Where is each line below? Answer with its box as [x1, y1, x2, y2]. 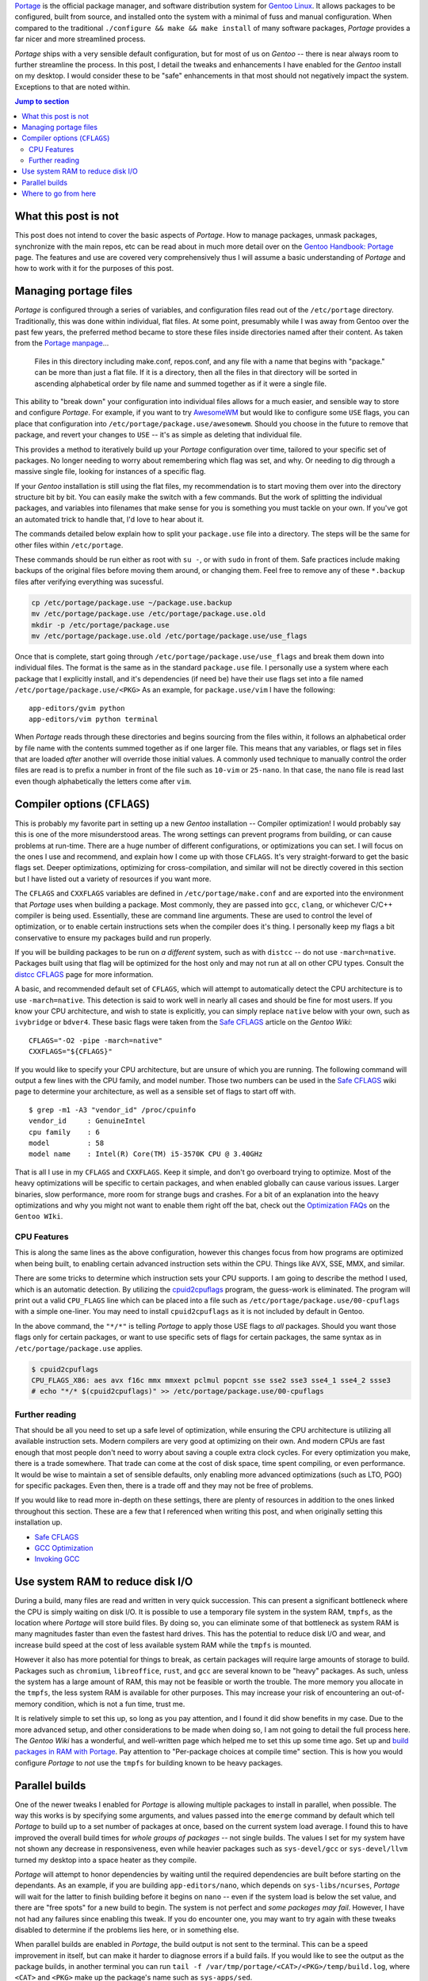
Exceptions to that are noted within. [14, 82, 131, 91]
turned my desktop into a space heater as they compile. [14, 1855, 197, 1865]
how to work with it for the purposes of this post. [14, 264, 174, 273]
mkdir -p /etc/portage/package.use [31, 620, 170, 629]
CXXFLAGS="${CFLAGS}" [29, 1047, 113, 1056]
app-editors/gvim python [29, 704, 125, 712]
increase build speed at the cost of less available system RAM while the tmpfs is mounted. [14, 1640, 312, 1650]
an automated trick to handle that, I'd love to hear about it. [14, 514, 204, 524]
